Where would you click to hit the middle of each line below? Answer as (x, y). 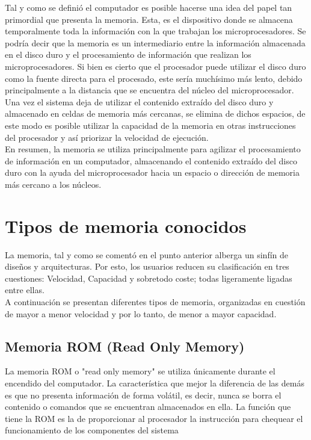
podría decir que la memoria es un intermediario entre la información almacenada (155, 42)
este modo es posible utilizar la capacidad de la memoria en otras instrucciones (150, 125)
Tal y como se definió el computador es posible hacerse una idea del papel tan (149, 7)
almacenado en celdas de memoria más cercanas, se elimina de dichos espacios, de (155, 113)
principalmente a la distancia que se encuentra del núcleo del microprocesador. (149, 90)
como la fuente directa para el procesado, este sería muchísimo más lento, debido (154, 78)
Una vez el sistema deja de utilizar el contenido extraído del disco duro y (139, 101)
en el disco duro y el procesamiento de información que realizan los (128, 54)
